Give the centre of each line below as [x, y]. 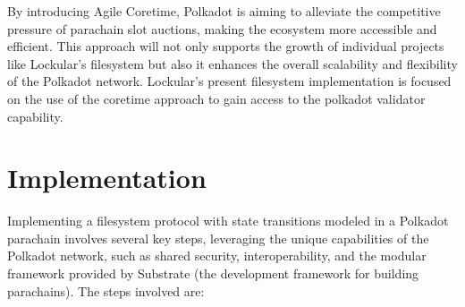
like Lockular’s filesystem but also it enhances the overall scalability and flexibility [232, 63]
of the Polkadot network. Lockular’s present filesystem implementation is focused [229, 81]
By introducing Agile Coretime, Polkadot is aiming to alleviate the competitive [224, 11]
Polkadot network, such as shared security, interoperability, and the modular [217, 256]
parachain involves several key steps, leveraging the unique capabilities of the [218, 238]
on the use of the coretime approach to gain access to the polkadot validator [216, 98]
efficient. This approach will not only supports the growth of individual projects [226, 46]
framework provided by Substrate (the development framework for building [213, 273]
